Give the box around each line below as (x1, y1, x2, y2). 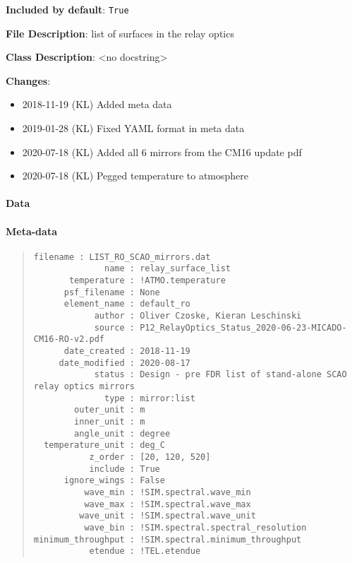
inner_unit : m (74, 416, 145, 427)
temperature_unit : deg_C (44, 440, 165, 451)
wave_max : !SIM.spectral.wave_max (84, 499, 251, 509)
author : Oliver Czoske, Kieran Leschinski (94, 311, 302, 321)
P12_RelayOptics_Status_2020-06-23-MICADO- (140, 322, 347, 333)
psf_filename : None (63, 287, 160, 297)
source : (94, 322, 135, 333)
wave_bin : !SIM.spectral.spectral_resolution (84, 522, 307, 533)
